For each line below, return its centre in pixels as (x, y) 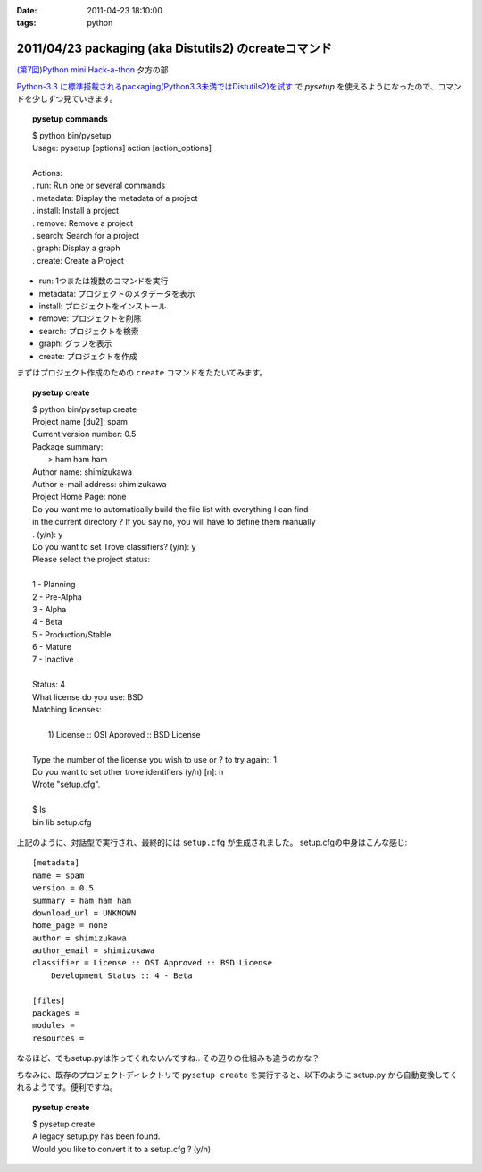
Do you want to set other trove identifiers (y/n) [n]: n (128, 772)
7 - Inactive (53, 659)
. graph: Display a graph (76, 248)
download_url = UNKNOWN (84, 913)
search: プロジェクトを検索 (89, 331)
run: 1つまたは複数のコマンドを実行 (104, 281)
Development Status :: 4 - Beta (121, 975)
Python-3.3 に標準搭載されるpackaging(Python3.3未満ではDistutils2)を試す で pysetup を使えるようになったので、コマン (239, 86)
